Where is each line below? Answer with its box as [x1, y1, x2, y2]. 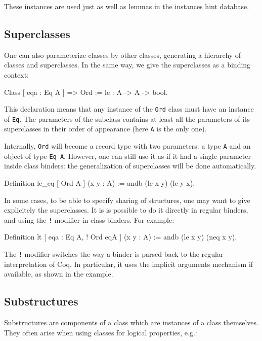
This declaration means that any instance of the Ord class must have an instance [4, 104, 254, 114]
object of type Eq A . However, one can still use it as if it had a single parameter [4, 150, 251, 161]
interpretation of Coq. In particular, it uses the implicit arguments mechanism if [4, 258, 253, 269]
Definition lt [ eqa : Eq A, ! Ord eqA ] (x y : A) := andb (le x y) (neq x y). [4, 231, 237, 242]
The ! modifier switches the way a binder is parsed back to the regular [4, 249, 224, 259]
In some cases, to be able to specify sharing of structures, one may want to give [4, 194, 250, 205]
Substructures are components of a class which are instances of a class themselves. [4, 317, 258, 328]
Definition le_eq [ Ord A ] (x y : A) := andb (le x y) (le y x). [4, 178, 195, 188]
